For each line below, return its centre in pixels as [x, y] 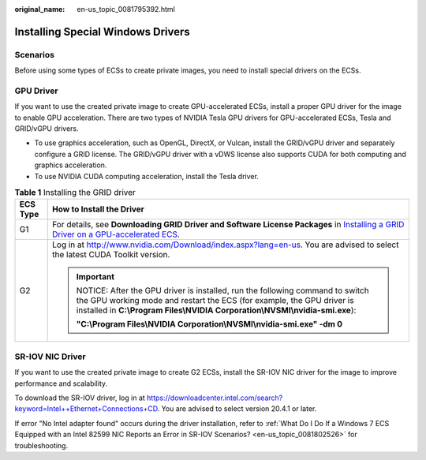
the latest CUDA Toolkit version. [111, 255]
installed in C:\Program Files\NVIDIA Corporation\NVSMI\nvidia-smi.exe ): [216, 310]
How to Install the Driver [98, 209]
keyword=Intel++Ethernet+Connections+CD [86, 409]
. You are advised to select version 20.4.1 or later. [237, 409]
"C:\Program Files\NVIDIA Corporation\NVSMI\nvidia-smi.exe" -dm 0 [209, 324]
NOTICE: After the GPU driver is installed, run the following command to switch [223, 290]
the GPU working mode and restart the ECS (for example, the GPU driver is [215, 301]
